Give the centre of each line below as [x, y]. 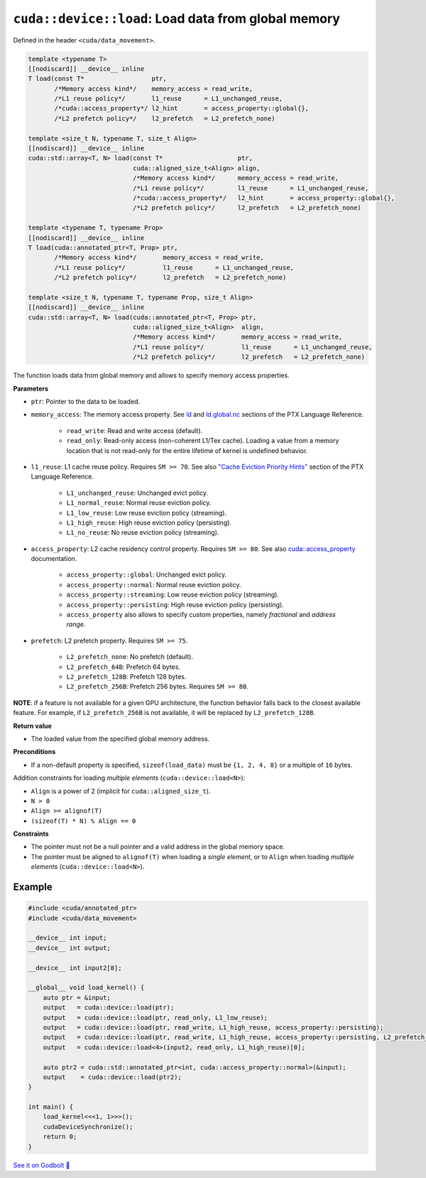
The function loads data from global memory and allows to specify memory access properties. [152, 376]
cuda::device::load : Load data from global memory [177, 18]
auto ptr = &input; [77, 997]
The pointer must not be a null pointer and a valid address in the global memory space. [158, 847]
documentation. [54, 559]
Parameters [31, 388]
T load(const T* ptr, [97, 79]
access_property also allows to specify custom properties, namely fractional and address [201, 615]
